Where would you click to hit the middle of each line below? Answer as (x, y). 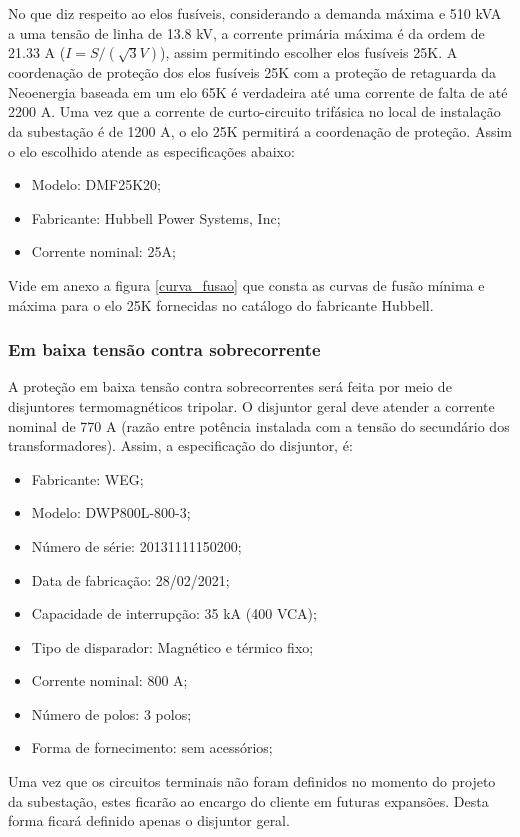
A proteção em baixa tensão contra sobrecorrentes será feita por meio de (230, 386)
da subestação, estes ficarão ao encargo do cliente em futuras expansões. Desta (248, 800)
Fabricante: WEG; (87, 478)
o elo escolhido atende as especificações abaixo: (151, 150)
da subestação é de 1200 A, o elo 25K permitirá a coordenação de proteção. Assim (260, 130)
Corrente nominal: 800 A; (109, 680)
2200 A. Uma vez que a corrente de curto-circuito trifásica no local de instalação (254, 111)
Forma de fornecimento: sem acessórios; (152, 747)
